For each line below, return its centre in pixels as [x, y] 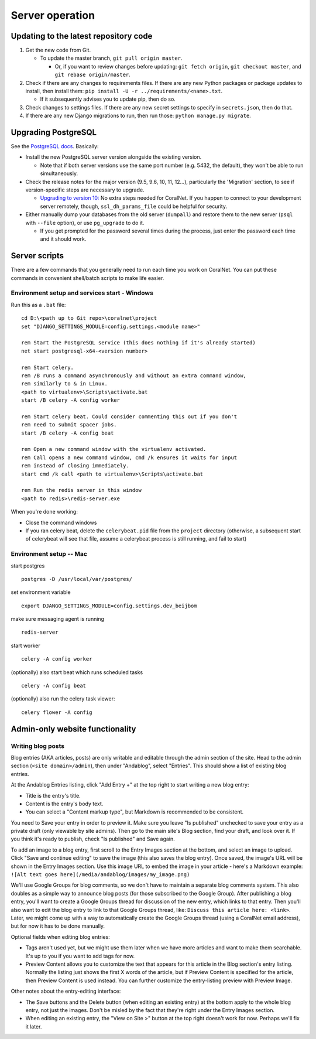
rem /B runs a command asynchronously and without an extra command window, [134, 375]
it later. [34, 1026]
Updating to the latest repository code [82, 36]
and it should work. [63, 239]
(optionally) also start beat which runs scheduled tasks [77, 672]
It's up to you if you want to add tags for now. [80, 956]
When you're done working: [44, 512]
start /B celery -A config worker [71, 400]
